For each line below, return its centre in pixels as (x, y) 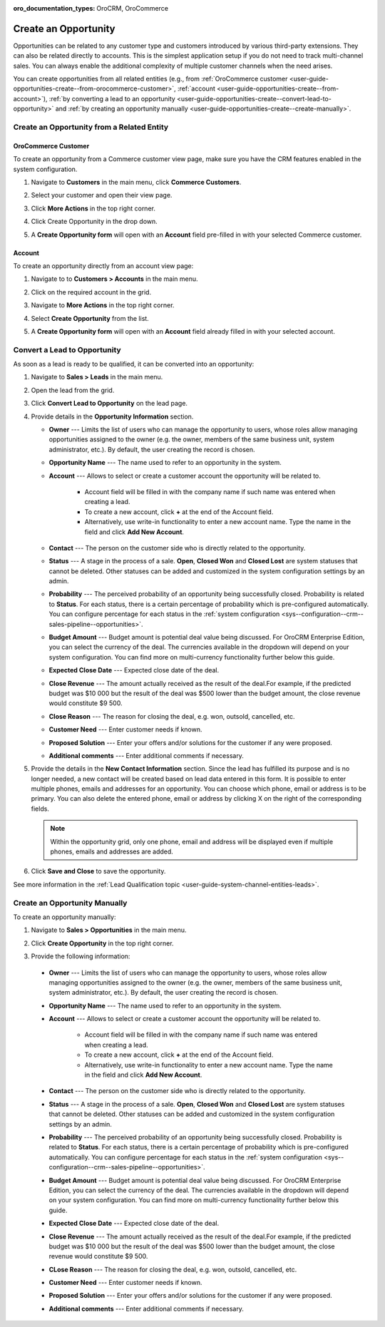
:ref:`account (196, 88)
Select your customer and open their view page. (102, 195)
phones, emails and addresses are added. (112, 851)
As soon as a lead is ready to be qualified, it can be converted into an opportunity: (134, 364)
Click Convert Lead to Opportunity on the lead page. (109, 404)
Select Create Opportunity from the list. (90, 318)
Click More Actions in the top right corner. (93, 208)
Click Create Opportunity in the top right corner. (102, 943)
